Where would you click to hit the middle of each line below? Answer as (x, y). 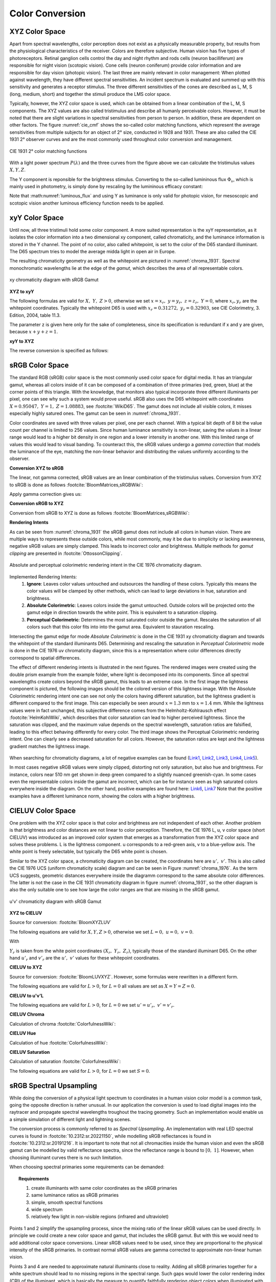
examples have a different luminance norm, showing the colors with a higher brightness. (102, 796)
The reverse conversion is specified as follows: (59, 351)
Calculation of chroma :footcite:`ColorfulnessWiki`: (63, 1024)
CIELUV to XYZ (26, 967)
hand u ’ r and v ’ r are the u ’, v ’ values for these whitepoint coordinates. (85, 958)
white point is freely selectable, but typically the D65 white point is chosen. (88, 852)
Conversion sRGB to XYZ (37, 504)
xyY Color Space (37, 218)
